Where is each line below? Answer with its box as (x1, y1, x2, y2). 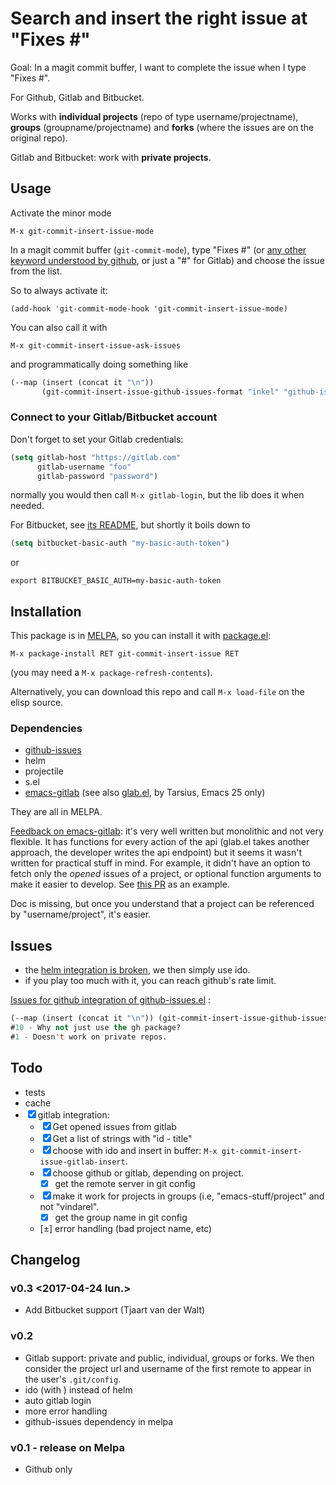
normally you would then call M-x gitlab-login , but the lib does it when (10, 489, 305, 501)
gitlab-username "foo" (36, 462, 132, 472)
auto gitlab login (24, 1394, 92, 1406)
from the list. (10, 265, 63, 277)
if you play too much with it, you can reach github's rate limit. (24, 975, 277, 987)
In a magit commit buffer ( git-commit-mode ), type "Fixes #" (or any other (10, 243, 307, 256)
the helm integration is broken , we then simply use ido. (24, 964, 251, 976)
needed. (10, 500, 45, 512)
